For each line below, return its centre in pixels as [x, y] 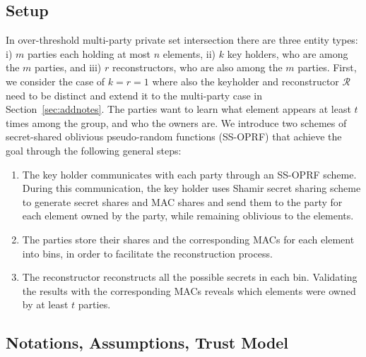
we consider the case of [55, 81]
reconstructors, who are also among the [197, 67]
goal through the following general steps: [94, 150]
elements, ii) [189, 53]
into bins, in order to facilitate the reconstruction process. [147, 253]
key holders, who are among [288, 53]
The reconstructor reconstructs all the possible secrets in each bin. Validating [190, 277]
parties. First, [327, 67]
